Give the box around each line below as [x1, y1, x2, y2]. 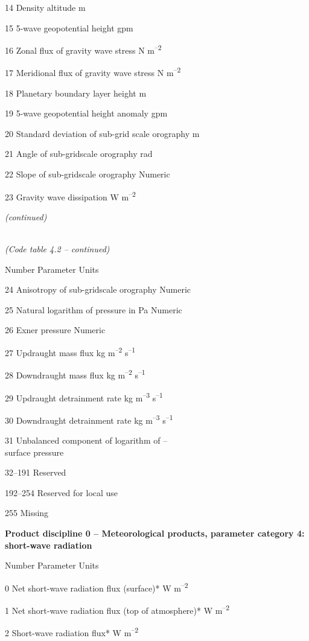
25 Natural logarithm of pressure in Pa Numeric [5, 303, 182, 316]
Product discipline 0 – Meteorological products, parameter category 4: [5, 527, 305, 540]
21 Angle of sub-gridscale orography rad [5, 147, 153, 160]
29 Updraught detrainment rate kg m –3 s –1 [5, 389, 163, 404]
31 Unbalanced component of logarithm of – [5, 434, 168, 447]
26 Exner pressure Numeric [5, 324, 106, 336]
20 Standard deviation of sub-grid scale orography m [5, 127, 200, 139]
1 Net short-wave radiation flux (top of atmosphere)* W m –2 [5, 602, 230, 616]
